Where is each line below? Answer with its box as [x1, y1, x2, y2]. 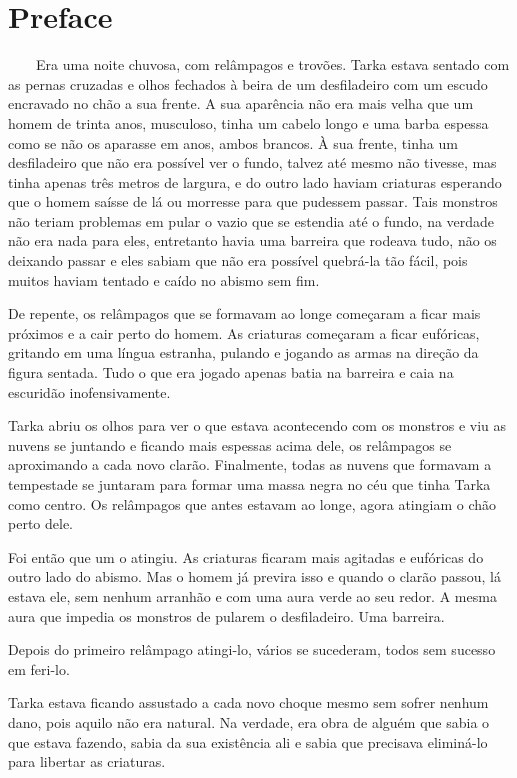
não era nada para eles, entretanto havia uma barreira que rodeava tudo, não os [8, 230, 497, 251]
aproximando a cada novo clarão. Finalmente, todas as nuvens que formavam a [8, 454, 492, 475]
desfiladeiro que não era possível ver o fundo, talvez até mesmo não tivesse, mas [8, 152, 497, 173]
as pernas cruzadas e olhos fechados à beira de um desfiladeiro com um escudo [8, 73, 488, 94]
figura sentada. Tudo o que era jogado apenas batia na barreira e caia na [8, 362, 454, 383]
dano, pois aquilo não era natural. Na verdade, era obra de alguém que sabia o [8, 711, 490, 732]
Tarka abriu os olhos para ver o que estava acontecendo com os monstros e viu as [8, 415, 507, 436]
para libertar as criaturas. [8, 751, 166, 772]
